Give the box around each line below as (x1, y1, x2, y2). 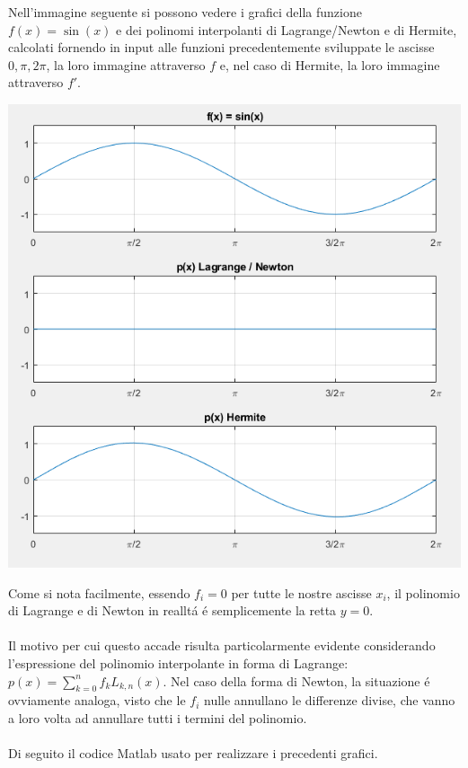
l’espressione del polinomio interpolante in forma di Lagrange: (8, 654, 349, 672)
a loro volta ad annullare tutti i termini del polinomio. (8, 708, 307, 727)
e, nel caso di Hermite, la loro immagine (219, 55, 440, 74)
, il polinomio (386, 583, 460, 602)
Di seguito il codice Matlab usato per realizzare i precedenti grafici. (8, 744, 378, 763)
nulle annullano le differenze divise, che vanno (203, 691, 455, 710)
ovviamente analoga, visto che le (8, 691, 186, 710)
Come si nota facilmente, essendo (8, 583, 190, 602)
